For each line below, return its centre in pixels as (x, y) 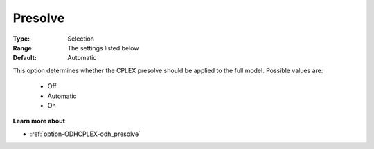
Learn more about (39, 121)
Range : (23, 48)
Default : (25, 58)
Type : (21, 39)
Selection (81, 39)
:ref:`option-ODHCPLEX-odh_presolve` (86, 134)
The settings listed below (103, 48)
